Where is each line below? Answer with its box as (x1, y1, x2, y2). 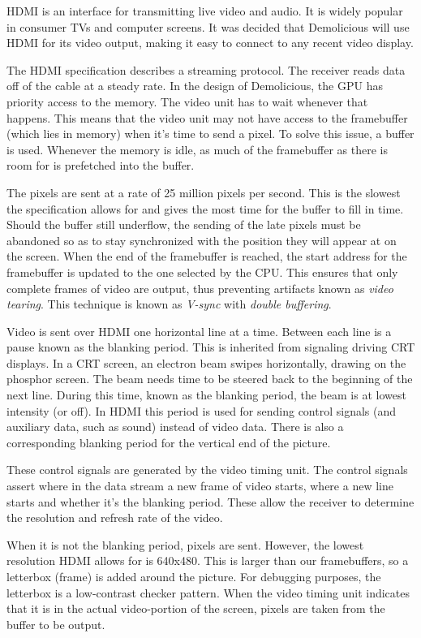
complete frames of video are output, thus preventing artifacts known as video (6, 279, 393, 296)
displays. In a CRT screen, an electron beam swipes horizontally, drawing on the (6, 354, 406, 371)
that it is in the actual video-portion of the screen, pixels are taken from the (6, 600, 385, 617)
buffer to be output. (6, 615, 105, 632)
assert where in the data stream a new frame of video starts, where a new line (6, 477, 393, 494)
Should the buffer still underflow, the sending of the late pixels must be (6, 216, 361, 233)
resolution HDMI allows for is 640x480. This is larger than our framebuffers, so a (6, 552, 409, 569)
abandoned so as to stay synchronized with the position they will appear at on (6, 231, 397, 248)
